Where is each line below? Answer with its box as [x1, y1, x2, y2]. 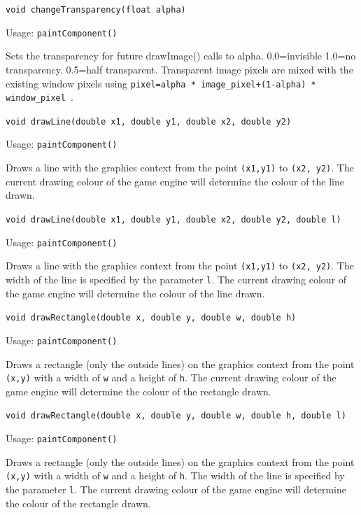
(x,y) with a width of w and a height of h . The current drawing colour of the [6, 370, 337, 385]
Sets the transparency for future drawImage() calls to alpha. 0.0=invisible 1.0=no [6, 48, 356, 63]
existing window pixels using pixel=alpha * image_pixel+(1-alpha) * [6, 76, 316, 90]
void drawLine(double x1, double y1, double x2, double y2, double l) [6, 214, 341, 225]
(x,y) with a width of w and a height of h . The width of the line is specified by [6, 468, 345, 483]
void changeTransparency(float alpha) [6, 5, 186, 15]
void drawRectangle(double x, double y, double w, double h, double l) [6, 411, 346, 421]
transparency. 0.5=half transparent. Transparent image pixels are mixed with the [6, 62, 353, 76]
